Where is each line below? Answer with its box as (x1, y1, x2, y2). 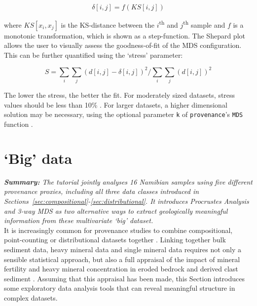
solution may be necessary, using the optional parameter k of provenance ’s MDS (4, 109, 243, 119)
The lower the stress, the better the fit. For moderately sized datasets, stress (4, 90, 235, 100)
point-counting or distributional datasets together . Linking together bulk (4, 234, 226, 245)
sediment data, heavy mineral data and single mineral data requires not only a (4, 244, 242, 254)
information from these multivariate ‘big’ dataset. (4, 215, 153, 226)
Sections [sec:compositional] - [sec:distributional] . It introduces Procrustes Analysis (4, 196, 249, 206)
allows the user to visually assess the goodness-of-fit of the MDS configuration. (4, 40, 242, 50)
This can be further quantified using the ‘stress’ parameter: (4, 49, 183, 60)
